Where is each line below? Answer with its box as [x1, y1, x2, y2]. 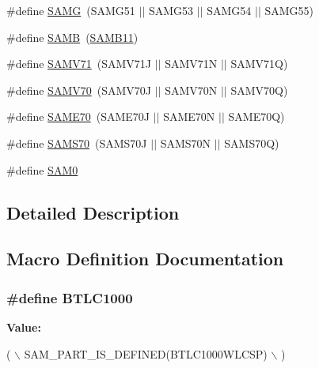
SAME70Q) [228, 108, 285, 125]
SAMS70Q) [224, 134, 279, 151]
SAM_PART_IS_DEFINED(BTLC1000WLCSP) [24, 345, 268, 362]
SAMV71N [165, 55, 218, 72]
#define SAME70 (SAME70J [6, 108, 150, 125]
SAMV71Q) [230, 55, 288, 72]
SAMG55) [264, 2, 314, 18]
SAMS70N [160, 134, 211, 151]
